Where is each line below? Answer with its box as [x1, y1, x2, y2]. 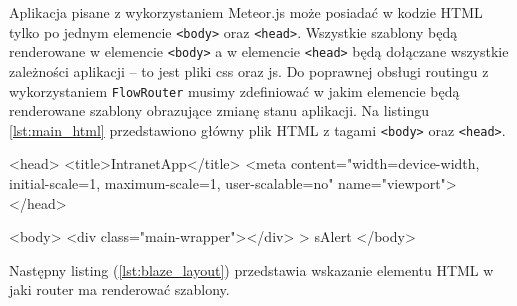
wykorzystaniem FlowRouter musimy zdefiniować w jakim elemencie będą [9, 80, 460, 101]
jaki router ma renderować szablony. [9, 279, 230, 300]
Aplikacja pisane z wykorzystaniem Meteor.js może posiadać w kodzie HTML [9, 2, 483, 22]
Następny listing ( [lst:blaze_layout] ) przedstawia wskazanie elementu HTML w [9, 259, 494, 280]
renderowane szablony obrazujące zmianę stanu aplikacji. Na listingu [9, 100, 429, 121]
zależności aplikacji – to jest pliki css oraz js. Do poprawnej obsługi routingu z [9, 60, 489, 81]
